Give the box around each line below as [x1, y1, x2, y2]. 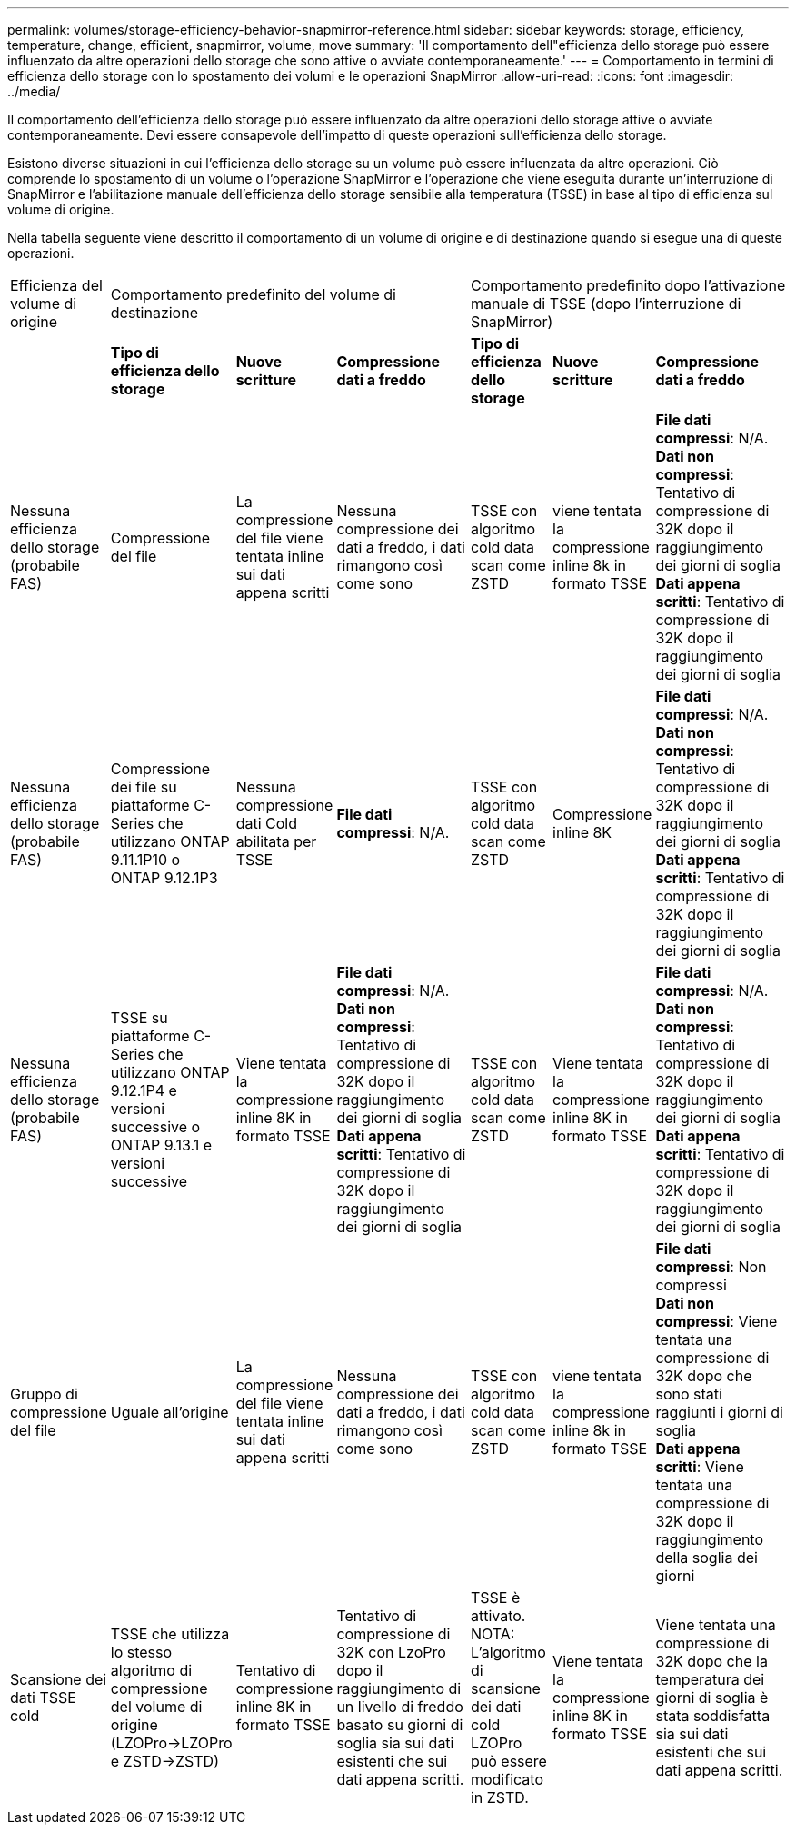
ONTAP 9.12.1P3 [110, 869, 218, 887]
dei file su [110, 778, 177, 796]
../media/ [7, 84, 61, 99]
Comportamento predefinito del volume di [110, 285, 396, 304]
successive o [110, 1118, 201, 1136]
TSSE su [110, 1009, 168, 1027]
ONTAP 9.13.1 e [110, 1136, 213, 1154]
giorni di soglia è [655, 1688, 769, 1707]
